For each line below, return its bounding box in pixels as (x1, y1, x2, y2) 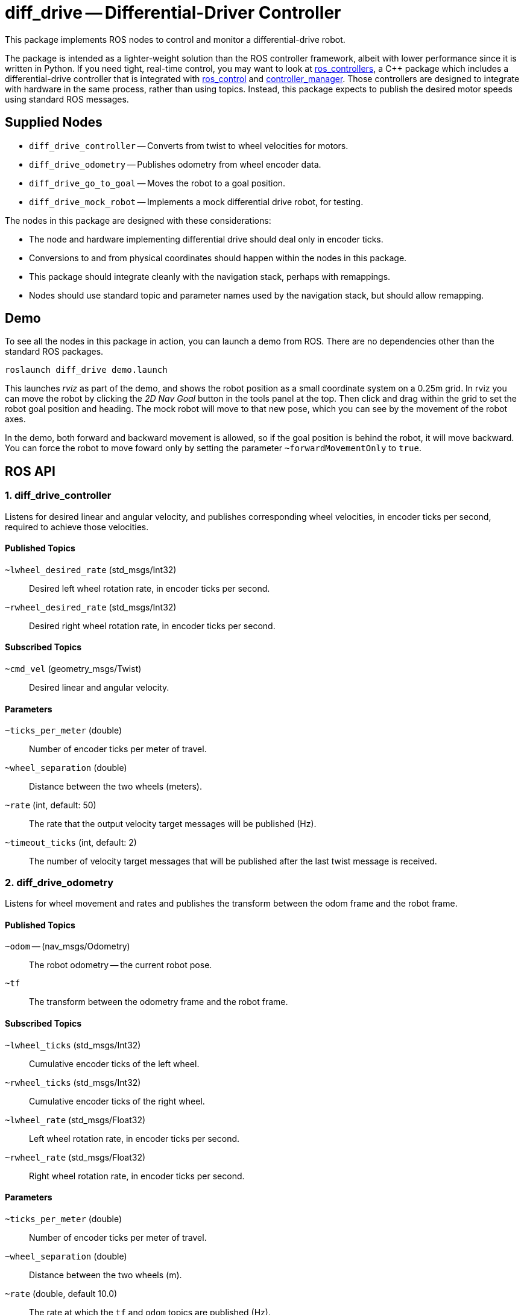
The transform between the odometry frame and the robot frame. (29, 997, 288, 1007)
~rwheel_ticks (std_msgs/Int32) (5, 1077, 141, 1088)
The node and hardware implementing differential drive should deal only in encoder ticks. (29, 233, 384, 244)
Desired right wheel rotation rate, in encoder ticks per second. (29, 620, 276, 631)
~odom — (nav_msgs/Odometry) (5, 941, 130, 952)
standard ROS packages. (5, 346, 104, 357)
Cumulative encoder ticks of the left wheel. (29, 1058, 200, 1069)
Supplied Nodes (5, 115, 103, 130)
